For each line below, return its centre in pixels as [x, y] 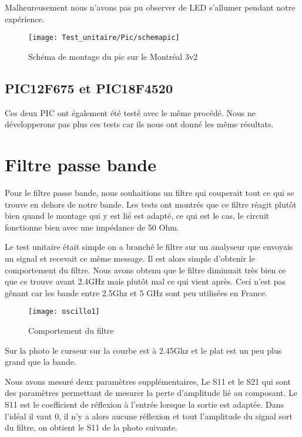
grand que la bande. [41, 362]
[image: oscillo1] [64, 312]
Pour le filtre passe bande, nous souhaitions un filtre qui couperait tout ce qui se [150, 192]
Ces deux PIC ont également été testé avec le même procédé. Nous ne [130, 112]
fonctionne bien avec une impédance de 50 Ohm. [92, 227]
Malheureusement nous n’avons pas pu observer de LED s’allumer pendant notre [150, 7]
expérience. [25, 18]
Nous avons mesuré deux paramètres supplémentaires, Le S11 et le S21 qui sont [148, 381]
